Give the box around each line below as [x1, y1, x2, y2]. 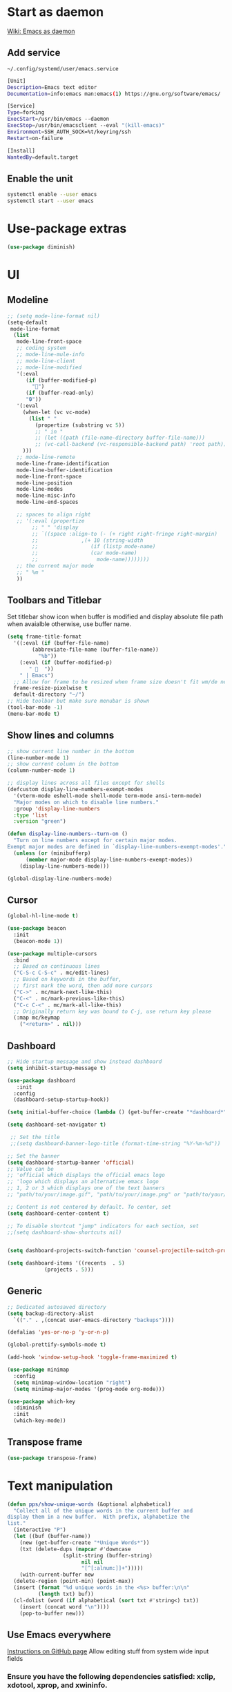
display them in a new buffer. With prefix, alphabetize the [7, 1513, 190, 1521]
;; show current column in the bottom [7, 761, 119, 768]
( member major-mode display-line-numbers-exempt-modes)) [25, 856, 193, 863]
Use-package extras [7, 221, 127, 237]
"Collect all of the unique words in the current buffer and [13, 1507, 193, 1514]
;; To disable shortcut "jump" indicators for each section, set [7, 1223, 199, 1229]
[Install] [7, 147, 36, 154]
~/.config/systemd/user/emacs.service [7, 65, 119, 72]
